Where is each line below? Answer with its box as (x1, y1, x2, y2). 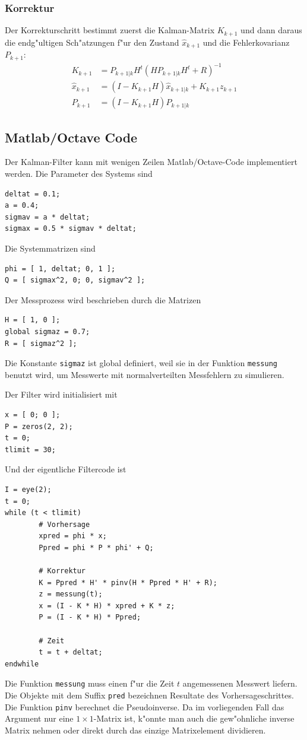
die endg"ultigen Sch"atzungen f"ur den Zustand (5, 36, 179, 48)
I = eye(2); (5, 485, 52, 494)
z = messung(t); (39, 590, 103, 599)
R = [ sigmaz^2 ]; (5, 339, 77, 348)
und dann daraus (240, 24, 302, 36)
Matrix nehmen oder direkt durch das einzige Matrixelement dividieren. (5, 723, 266, 736)
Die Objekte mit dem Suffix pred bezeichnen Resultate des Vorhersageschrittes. (5, 689, 294, 701)
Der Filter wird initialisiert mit (5, 388, 118, 401)
